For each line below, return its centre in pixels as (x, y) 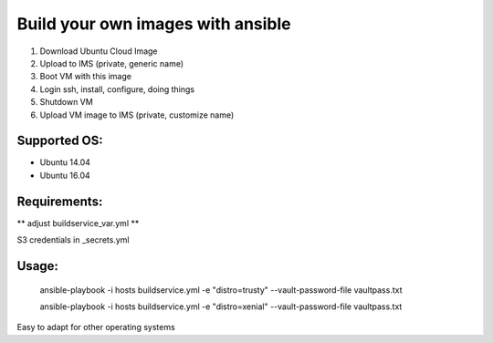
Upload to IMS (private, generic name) (112, 63)
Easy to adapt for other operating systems (96, 327)
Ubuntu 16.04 (65, 175)
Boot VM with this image (86, 77)
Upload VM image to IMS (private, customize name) (137, 115)
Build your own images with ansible (154, 24)
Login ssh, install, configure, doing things (117, 89)
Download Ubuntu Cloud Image (99, 51)
